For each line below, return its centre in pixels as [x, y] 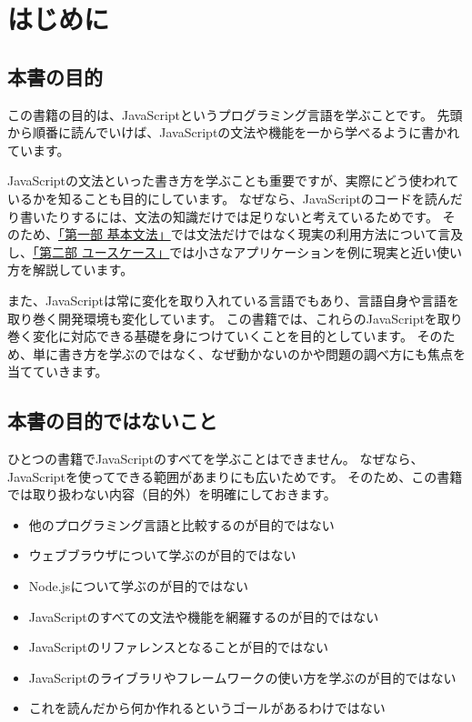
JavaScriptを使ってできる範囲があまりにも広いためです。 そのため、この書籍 [235, 476]
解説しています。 [83, 270]
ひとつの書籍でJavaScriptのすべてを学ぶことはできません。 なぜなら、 [216, 459]
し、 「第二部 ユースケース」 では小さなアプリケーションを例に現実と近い [222, 251]
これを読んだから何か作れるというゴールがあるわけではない [207, 708]
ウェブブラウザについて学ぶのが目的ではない [162, 555]
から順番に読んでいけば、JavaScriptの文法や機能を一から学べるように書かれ [234, 132]
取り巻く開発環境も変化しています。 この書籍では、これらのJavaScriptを [222, 318]
